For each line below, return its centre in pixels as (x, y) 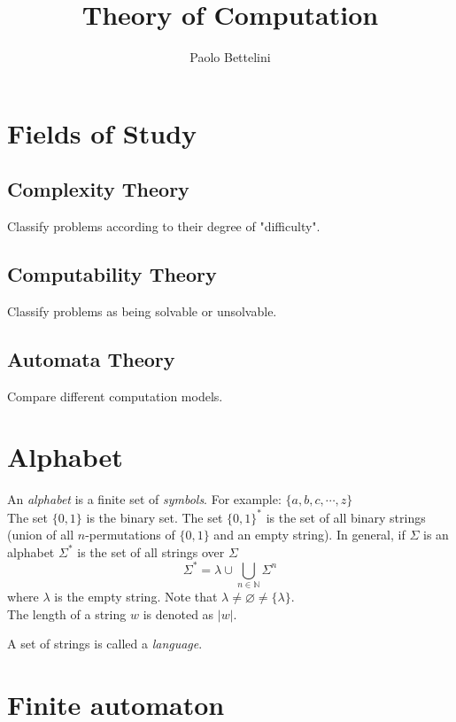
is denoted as (178, 613)
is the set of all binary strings (346, 517)
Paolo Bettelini (230, 57)
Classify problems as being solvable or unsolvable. (142, 311)
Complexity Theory (98, 189)
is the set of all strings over (151, 551)
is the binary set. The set (155, 517)
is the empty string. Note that (136, 597)
